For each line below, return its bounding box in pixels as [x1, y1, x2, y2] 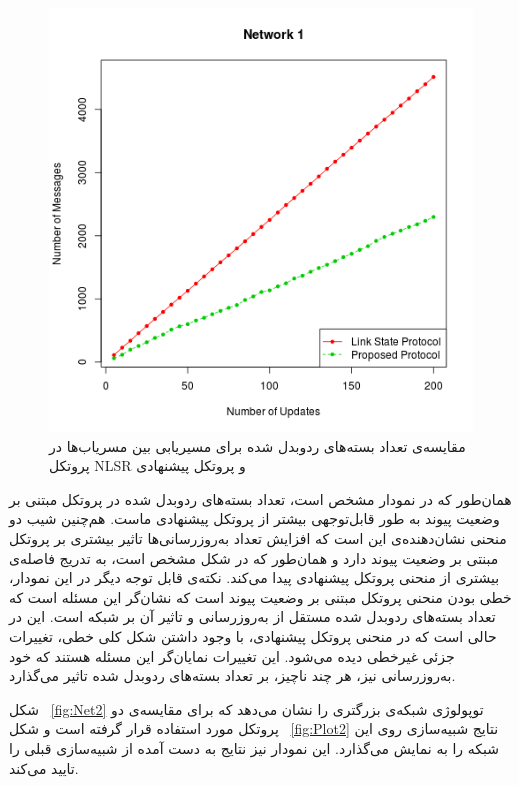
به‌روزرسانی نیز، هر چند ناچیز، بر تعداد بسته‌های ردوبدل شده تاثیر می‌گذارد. [9, 665, 456, 686]
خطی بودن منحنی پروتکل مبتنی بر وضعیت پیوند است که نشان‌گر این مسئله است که [9, 586, 512, 607]
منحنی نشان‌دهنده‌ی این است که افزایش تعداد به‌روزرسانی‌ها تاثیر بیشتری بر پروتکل [9, 527, 507, 548]
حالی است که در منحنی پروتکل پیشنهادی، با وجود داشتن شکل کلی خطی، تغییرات [9, 625, 497, 646]
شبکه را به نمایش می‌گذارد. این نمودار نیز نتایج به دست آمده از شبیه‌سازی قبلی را [9, 737, 499, 758]
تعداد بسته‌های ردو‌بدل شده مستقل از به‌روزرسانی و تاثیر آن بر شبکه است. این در [9, 606, 496, 627]
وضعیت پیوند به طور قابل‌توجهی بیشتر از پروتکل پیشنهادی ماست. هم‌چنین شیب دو [9, 508, 500, 529]
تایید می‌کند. [9, 757, 79, 778]
